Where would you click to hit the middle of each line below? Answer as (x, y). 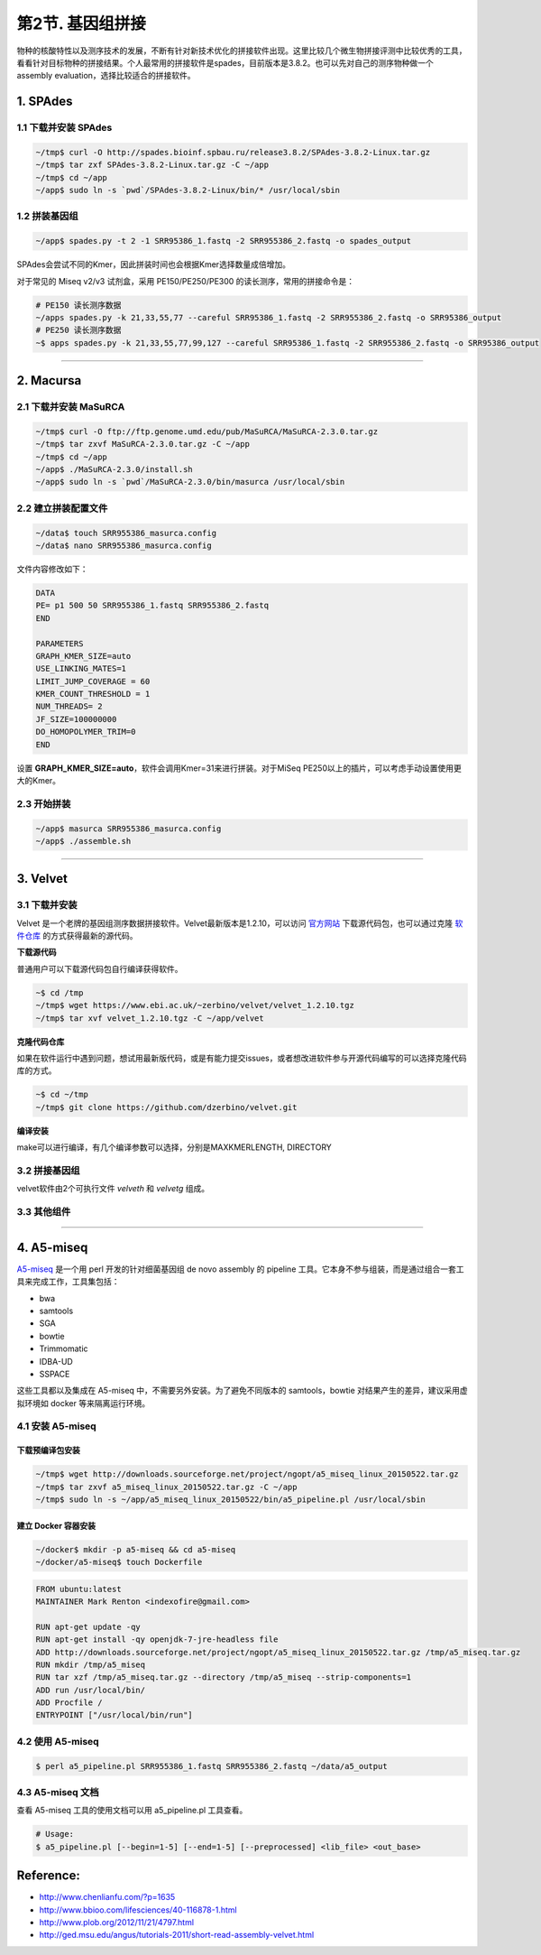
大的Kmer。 (39, 781)
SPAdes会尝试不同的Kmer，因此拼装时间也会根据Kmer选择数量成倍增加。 (153, 264)
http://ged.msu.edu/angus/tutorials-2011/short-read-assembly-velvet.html (177, 1935)
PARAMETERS (60, 644)
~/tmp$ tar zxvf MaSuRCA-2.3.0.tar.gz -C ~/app (142, 444)
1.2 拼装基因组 (47, 217)
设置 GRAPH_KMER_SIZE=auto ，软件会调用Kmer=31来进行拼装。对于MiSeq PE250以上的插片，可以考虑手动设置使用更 (239, 768)
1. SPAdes (45, 102)
